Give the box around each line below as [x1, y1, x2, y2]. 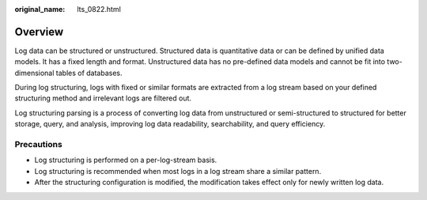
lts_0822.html [77, 5, 122, 13]
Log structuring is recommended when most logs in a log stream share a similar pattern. [34, 166, 322, 175]
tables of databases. [55, 68, 123, 77]
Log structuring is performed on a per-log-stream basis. [34, 155, 217, 165]
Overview [14, 25, 64, 39]
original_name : [14, 5, 66, 13]
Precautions [14, 139, 62, 150]
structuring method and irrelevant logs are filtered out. [14, 93, 192, 103]
